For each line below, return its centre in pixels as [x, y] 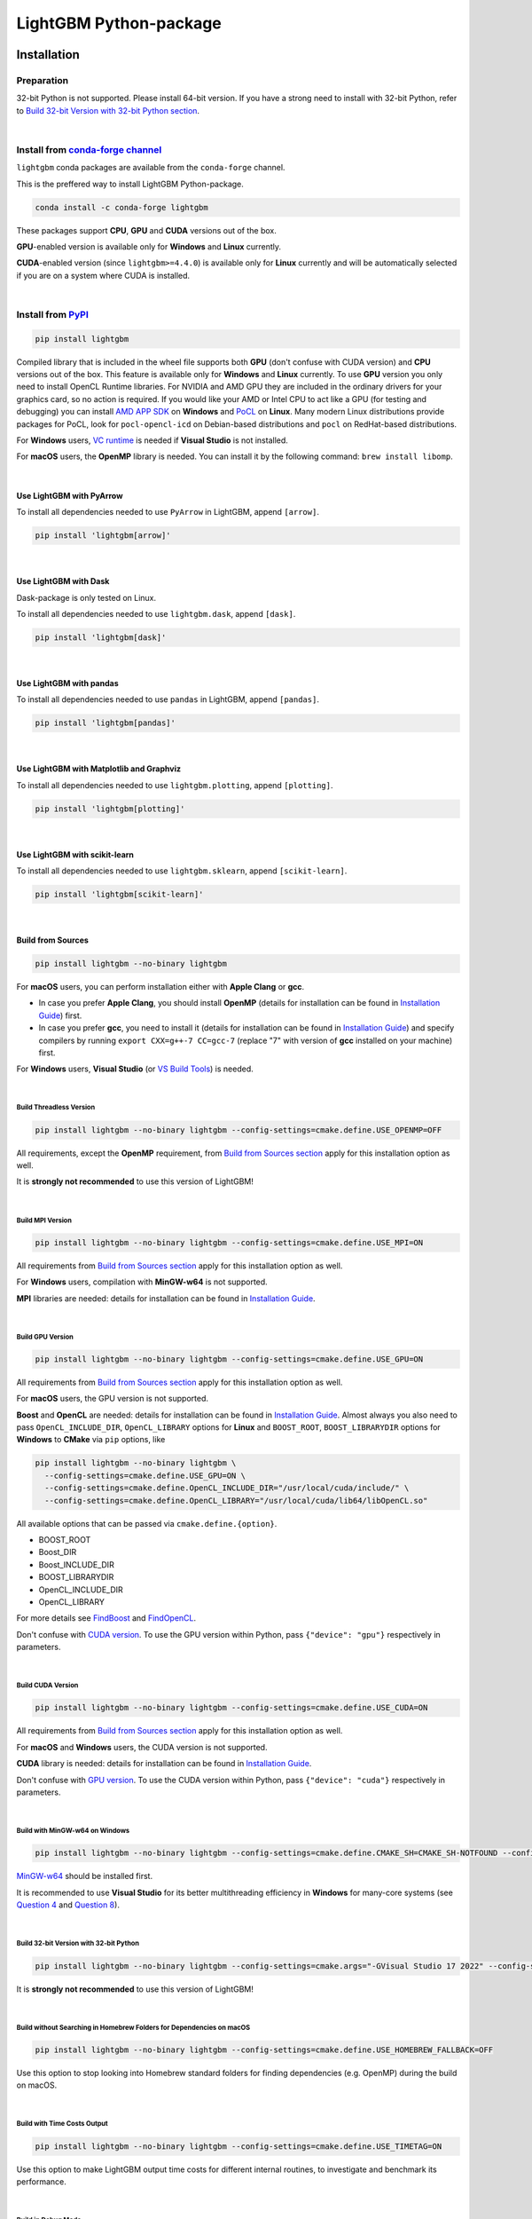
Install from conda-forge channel [89, 149]
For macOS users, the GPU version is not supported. [112, 1399]
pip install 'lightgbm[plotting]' [110, 809]
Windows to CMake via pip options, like [91, 1440]
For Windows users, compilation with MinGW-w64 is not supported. [142, 1282]
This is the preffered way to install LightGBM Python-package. [130, 184]
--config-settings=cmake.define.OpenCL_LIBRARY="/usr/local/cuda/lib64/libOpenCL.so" [236, 1500]
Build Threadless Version [56, 1108]
